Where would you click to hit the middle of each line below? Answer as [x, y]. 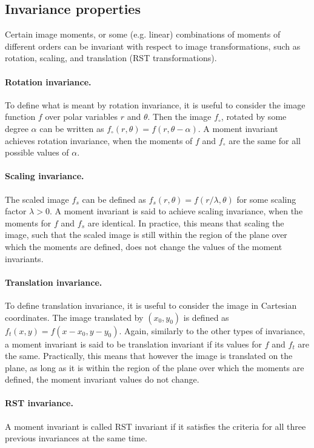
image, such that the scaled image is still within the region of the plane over [146, 235]
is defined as [206, 317]
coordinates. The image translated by [74, 317]
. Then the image [179, 117]
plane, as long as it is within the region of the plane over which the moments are [155, 367]
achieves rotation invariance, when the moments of [99, 140]
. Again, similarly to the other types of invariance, [212, 330]
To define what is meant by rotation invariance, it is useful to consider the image [155, 104]
